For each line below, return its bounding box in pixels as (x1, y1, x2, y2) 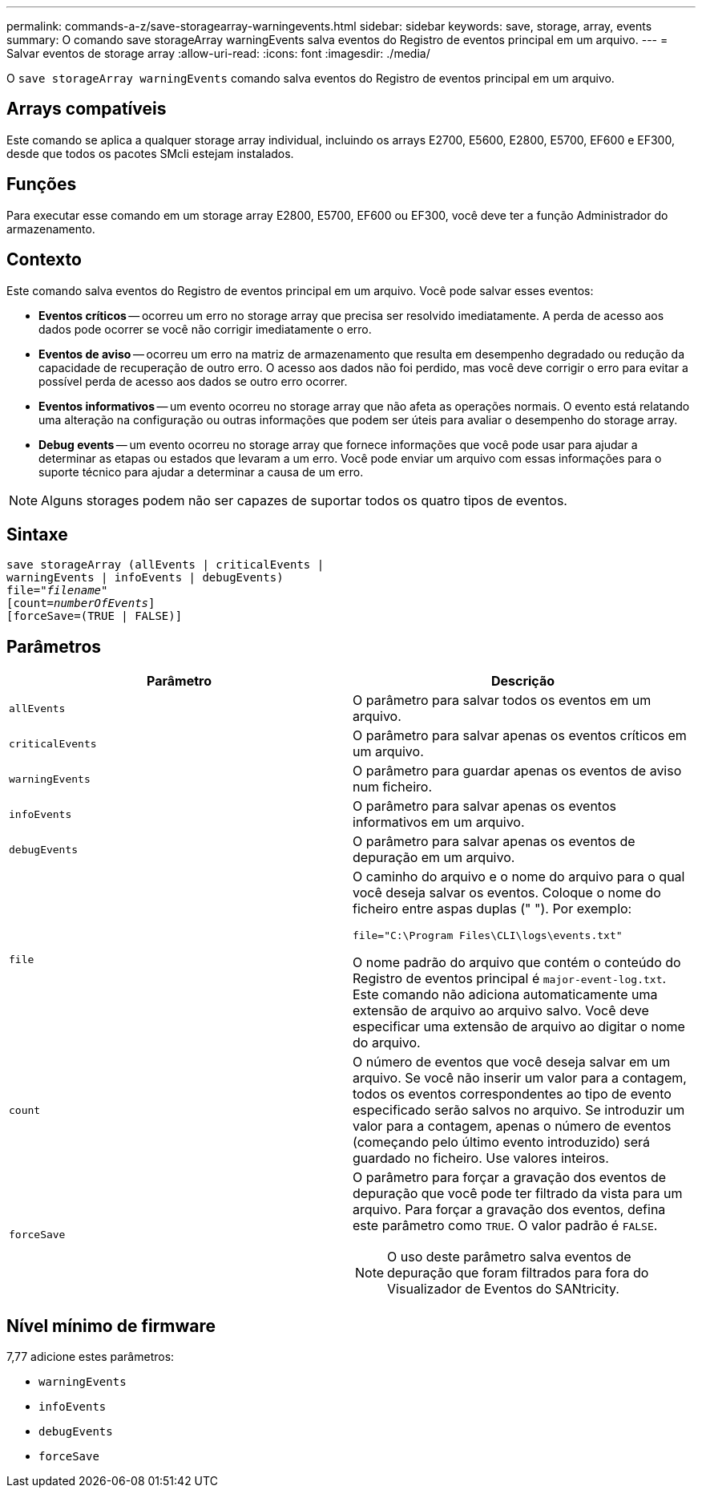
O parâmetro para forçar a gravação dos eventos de (353, 1169, 667, 1186)
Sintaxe (6, 524, 68, 545)
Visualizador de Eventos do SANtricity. (387, 1281, 619, 1298)
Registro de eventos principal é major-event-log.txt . (353, 970, 667, 987)
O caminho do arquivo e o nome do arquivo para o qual (353, 868, 685, 885)
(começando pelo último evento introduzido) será (353, 1134, 651, 1151)
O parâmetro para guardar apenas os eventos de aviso (353, 763, 682, 779)
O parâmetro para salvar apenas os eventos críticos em (353, 727, 687, 744)
